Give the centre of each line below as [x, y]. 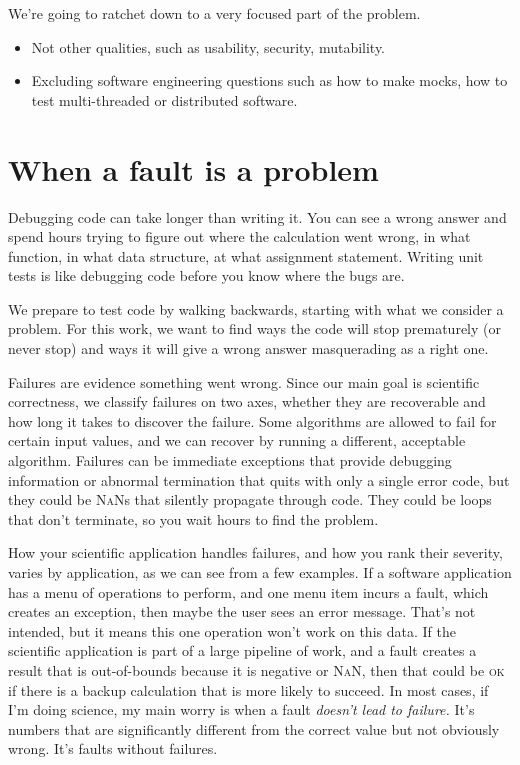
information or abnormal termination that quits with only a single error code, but [259, 479]
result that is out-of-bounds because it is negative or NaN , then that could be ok [256, 669]
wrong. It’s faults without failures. [113, 748]
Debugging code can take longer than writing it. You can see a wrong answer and [257, 216]
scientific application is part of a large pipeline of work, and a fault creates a [242, 650]
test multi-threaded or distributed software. [164, 99]
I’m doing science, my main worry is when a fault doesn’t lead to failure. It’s [241, 709]
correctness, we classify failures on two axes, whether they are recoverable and [247, 401]
